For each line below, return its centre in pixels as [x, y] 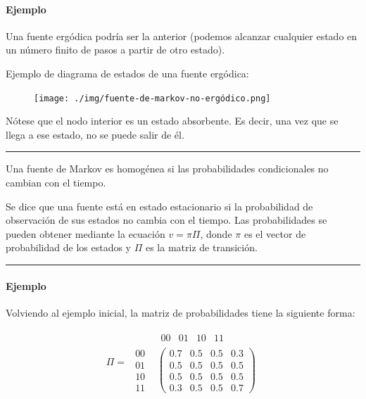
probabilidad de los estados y [69, 247]
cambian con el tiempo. [56, 183]
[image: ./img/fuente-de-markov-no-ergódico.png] [152, 98]
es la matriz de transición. [201, 247]
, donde [216, 233]
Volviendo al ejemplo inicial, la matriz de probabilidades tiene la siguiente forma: [181, 312]
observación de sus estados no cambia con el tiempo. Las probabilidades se [166, 220]
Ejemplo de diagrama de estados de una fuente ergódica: [127, 73]
